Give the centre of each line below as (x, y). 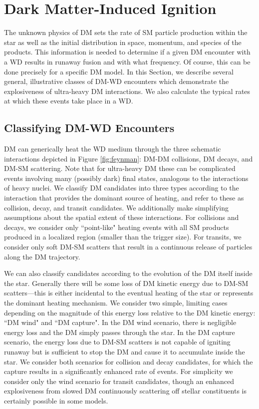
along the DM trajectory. (42, 256)
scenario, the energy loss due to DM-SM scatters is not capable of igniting (117, 342)
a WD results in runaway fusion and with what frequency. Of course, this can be (127, 61)
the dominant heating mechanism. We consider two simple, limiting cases (116, 302)
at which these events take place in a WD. (69, 101)
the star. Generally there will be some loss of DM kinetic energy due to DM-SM (126, 283)
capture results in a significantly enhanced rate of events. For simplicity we (119, 371)
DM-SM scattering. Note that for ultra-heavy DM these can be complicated (120, 168)
